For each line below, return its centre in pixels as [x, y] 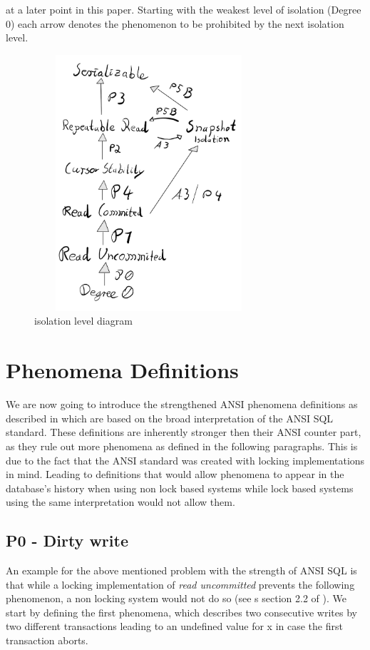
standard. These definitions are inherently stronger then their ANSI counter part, [184, 432]
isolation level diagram [83, 321]
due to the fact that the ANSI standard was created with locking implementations [185, 460]
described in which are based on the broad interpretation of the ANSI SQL [170, 418]
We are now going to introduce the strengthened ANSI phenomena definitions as [182, 404]
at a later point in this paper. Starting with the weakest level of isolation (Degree [184, 9]
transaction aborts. [47, 640]
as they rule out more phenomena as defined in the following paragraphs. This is [182, 446]
